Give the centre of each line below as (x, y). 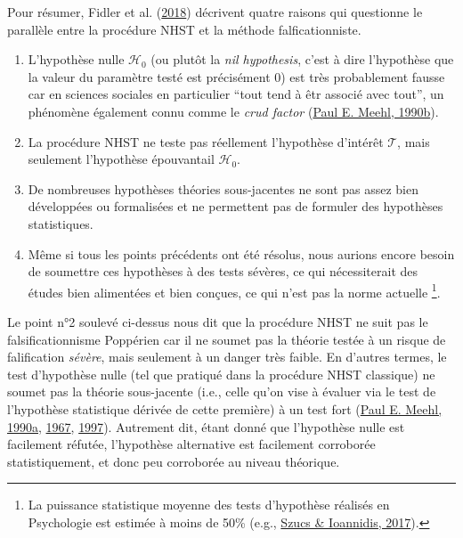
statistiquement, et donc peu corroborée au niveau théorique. (174, 461)
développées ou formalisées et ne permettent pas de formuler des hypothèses (236, 206)
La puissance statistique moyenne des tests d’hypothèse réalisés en (209, 505)
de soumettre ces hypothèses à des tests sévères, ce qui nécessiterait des (223, 271)
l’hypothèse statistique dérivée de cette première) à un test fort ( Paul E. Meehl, (225, 408)
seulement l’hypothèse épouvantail (121, 159)
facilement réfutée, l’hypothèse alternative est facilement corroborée (191, 444)
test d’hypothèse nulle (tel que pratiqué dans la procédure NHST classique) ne (221, 374)
